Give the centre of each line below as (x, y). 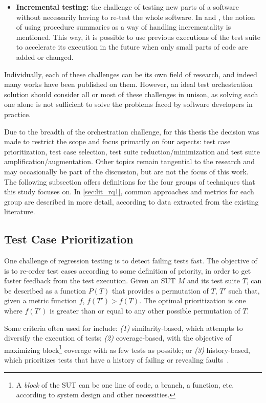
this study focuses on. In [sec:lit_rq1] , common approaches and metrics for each (129, 192)
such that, (244, 290)
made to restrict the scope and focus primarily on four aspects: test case (117, 141)
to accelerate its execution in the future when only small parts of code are (132, 47)
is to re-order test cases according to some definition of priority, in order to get (128, 270)
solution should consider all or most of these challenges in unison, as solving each (131, 94)
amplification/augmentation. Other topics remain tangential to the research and (129, 161)
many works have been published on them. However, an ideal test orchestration (128, 84)
